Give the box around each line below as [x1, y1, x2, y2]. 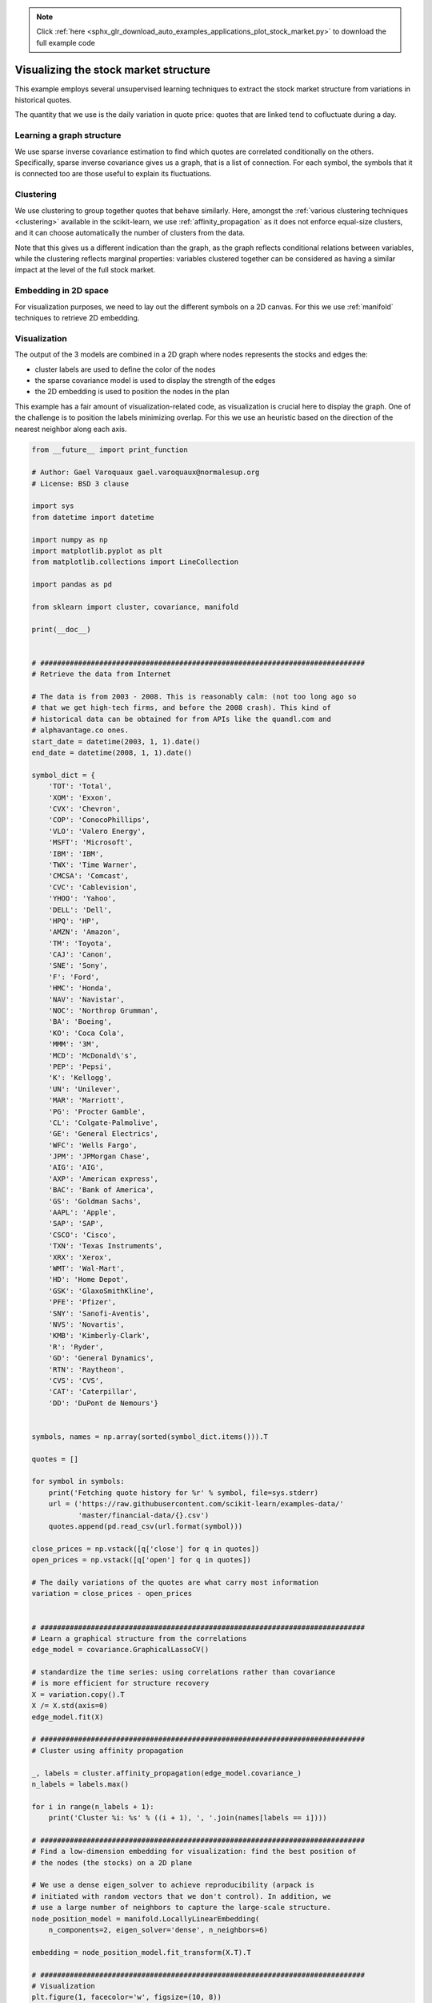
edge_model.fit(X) [31, 1712, 104, 1722]
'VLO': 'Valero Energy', [48, 826, 146, 836]
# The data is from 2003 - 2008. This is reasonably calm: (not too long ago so [31, 692, 357, 701]
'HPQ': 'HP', [48, 916, 100, 925]
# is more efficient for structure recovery [31, 1679, 210, 1688]
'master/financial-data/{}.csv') [78, 1510, 210, 1520]
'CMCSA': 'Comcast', [48, 872, 130, 881]
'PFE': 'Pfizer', [48, 1298, 117, 1307]
